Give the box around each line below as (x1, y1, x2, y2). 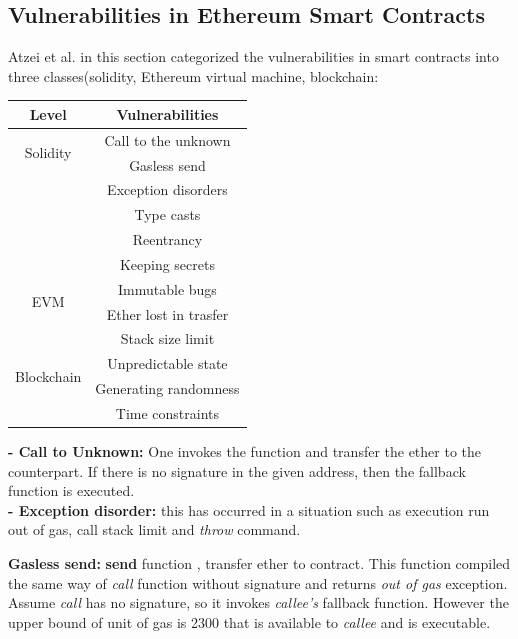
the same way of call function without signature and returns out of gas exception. (8, 572, 508, 593)
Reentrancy (132, 229, 203, 250)
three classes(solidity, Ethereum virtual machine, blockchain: (8, 65, 379, 86)
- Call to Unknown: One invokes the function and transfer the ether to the (8, 441, 482, 462)
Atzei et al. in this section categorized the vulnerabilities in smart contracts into (8, 46, 499, 67)
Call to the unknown (104, 129, 231, 150)
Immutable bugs (118, 278, 217, 299)
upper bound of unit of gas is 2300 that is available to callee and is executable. (8, 611, 491, 632)
